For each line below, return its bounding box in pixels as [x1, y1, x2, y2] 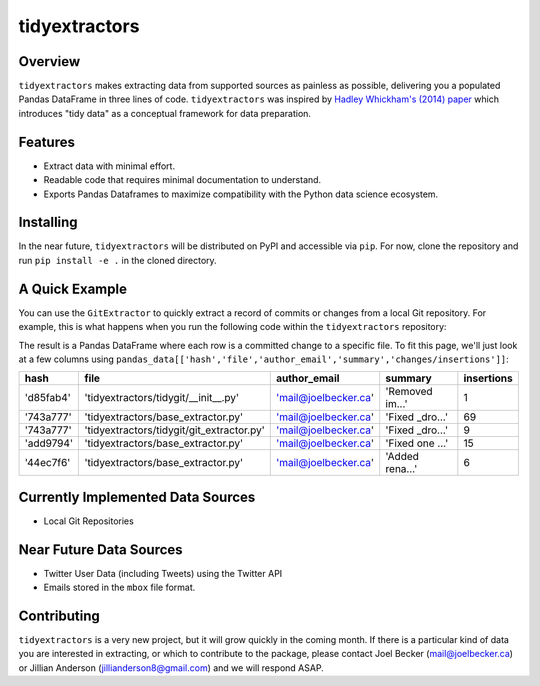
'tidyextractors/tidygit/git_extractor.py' [84, 423, 265, 437]
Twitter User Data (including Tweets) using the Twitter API [43, 567, 283, 579]
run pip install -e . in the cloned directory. [18, 254, 217, 266]
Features [18, 133, 75, 150]
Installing [18, 214, 79, 231]
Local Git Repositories [43, 515, 134, 527]
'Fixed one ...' [385, 436, 449, 450]
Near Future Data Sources [18, 541, 184, 558]
